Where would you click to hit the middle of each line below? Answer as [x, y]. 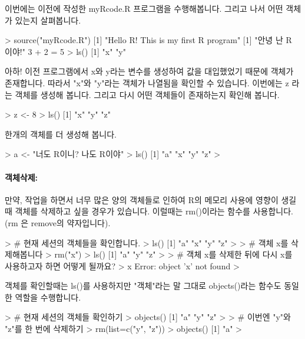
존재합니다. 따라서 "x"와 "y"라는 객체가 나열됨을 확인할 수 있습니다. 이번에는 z [147, 82]
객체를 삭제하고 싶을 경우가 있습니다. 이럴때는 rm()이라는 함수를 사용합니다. [154, 211]
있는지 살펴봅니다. [48, 20]
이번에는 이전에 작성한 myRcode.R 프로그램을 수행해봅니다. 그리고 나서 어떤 [144, 8]
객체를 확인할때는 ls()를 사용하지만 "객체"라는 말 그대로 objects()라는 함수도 [143, 286]
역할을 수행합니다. [48, 297]
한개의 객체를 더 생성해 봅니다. [61, 134]
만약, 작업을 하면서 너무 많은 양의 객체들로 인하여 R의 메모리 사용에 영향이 [142, 199]
